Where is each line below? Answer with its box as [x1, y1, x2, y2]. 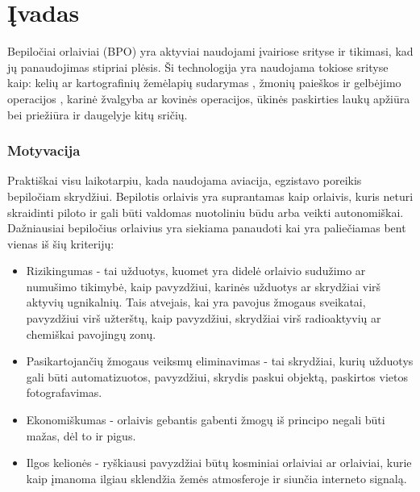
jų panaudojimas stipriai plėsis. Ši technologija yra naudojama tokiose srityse [7, 58, 389, 75]
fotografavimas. [26, 384, 102, 401]
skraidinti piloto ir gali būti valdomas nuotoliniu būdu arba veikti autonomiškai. [7, 203, 404, 220]
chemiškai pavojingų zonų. [26, 325, 156, 342]
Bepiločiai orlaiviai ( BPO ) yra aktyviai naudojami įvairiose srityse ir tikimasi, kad [7, 43, 414, 60]
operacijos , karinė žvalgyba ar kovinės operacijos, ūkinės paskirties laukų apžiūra [7, 90, 410, 106]
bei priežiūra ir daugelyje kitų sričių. [7, 106, 188, 123]
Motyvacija [7, 140, 81, 161]
